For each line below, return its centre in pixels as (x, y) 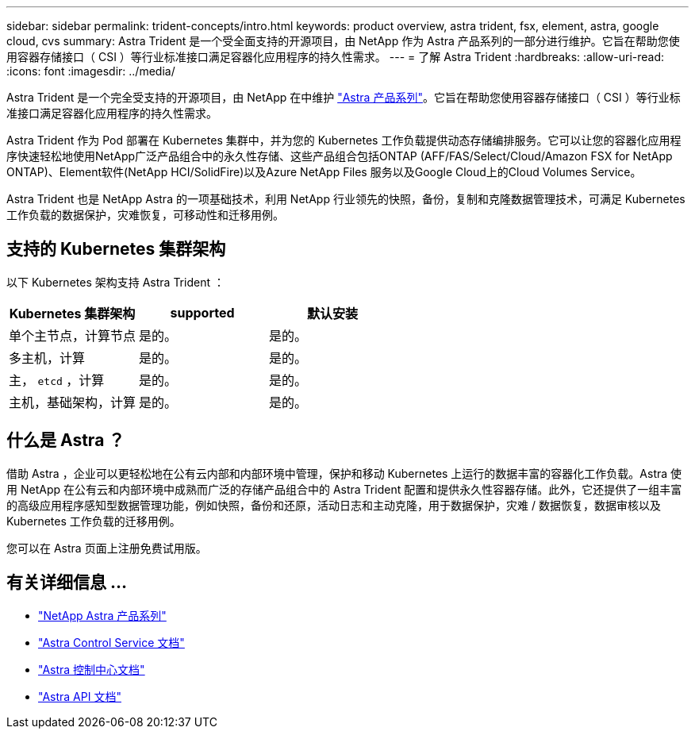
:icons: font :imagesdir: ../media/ (91, 71)
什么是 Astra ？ (66, 441)
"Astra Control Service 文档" (111, 642)
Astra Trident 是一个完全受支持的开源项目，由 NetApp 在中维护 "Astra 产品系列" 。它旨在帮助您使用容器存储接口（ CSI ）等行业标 (344, 97)
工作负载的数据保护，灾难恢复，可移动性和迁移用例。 (145, 215)
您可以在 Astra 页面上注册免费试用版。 (107, 548)
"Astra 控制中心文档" (92, 669)
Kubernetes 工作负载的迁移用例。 (94, 521)
